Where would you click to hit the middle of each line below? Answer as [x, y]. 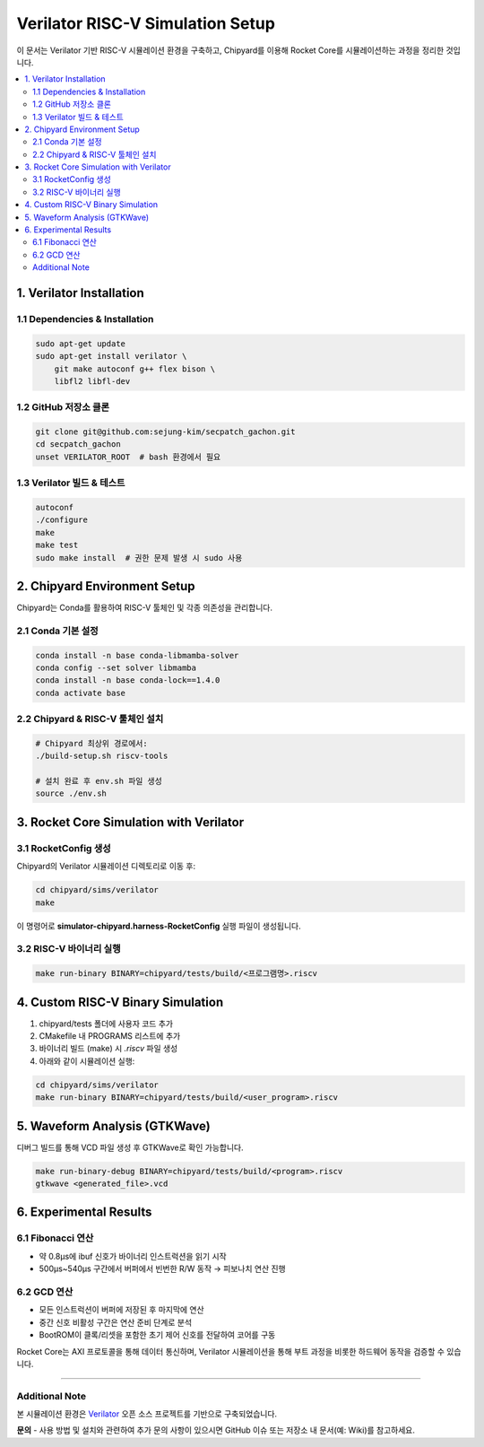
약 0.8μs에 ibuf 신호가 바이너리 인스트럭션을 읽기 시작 [133, 1256]
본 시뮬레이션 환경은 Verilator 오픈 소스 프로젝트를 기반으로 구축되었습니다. [147, 1414]
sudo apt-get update [80, 344]
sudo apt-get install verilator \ [111, 356]
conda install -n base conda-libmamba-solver [137, 655]
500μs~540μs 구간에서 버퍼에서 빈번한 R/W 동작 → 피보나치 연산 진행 [162, 1268]
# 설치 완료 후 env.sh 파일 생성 [99, 781]
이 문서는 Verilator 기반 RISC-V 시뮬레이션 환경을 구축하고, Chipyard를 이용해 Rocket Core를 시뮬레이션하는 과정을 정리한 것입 [238, 50]
